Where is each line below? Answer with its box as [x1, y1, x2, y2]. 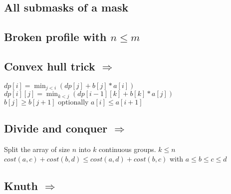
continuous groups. [99, 143, 156, 154]
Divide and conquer [4, 120, 108, 136]
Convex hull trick [4, 58, 95, 73]
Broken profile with [4, 29, 107, 44]
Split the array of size [4, 143, 70, 154]
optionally [58, 98, 89, 106]
